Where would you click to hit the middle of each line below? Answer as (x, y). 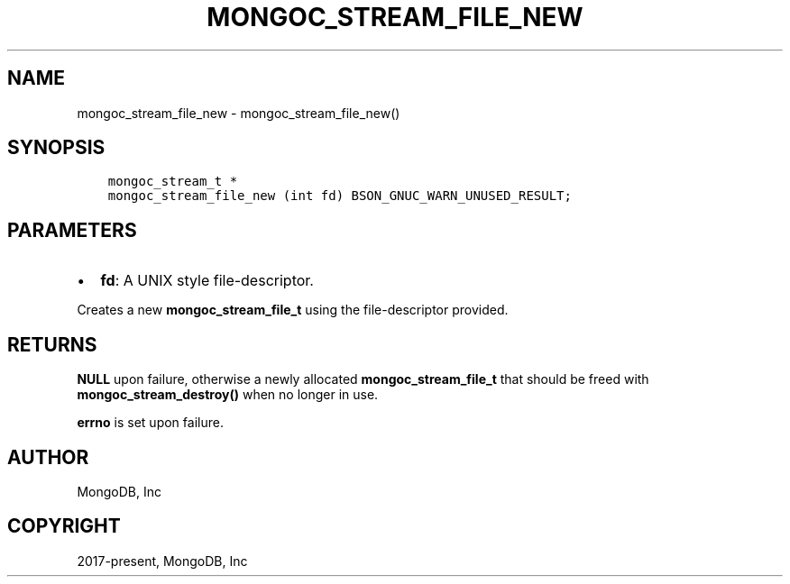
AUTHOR (48, 457)
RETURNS (52, 344)
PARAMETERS (72, 230)
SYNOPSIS (56, 148)
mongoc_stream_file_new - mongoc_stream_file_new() (239, 113)
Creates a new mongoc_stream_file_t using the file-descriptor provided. (293, 310)
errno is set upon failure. (150, 423)
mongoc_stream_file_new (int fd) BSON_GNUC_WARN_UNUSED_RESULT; (340, 196)
